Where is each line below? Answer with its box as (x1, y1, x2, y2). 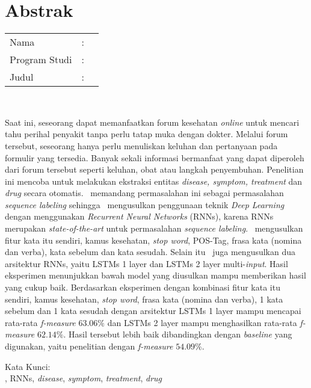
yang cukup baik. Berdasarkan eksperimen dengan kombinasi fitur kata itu (5, 281, 280, 294)
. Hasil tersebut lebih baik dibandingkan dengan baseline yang (63, 328, 292, 340)
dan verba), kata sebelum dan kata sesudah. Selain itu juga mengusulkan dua (5, 245, 296, 258)
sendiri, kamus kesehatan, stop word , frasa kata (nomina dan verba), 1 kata (5, 292, 283, 305)
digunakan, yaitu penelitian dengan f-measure (5, 340, 173, 352)
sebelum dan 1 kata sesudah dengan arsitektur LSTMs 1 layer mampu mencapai (5, 304, 301, 317)
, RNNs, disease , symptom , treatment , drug (5, 372, 162, 384)
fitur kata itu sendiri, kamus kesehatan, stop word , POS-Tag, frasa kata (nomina (5, 233, 302, 246)
